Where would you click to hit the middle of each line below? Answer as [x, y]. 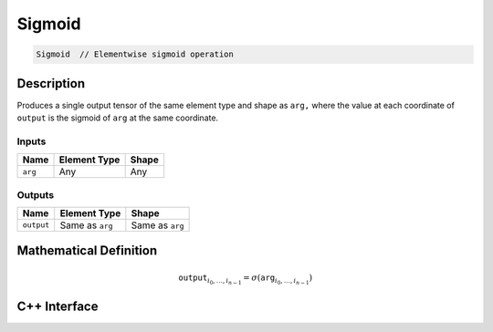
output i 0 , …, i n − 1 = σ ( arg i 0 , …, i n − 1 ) [246, 279]
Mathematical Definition [87, 251]
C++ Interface [58, 307]
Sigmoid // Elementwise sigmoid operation [135, 54]
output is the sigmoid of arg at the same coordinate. [118, 118]
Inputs [31, 141]
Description [51, 83]
